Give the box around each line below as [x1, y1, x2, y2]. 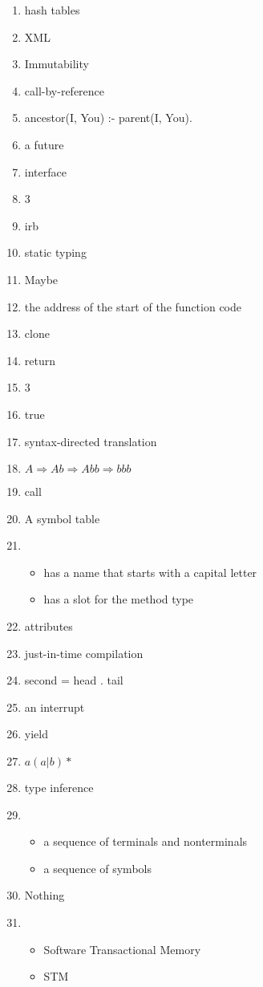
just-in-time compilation [24, 644, 144, 661]
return [24, 351, 56, 368]
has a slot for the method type [43, 591, 194, 607]
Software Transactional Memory [43, 940, 201, 957]
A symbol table [24, 510, 100, 526]
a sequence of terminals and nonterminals [43, 833, 248, 850]
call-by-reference [24, 82, 105, 99]
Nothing [24, 887, 65, 904]
